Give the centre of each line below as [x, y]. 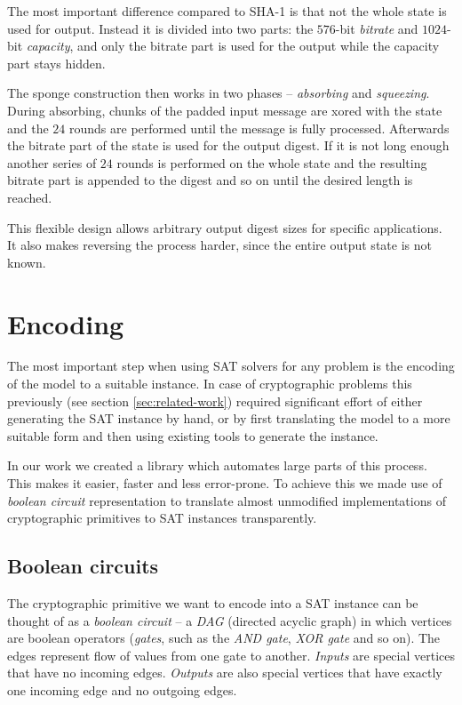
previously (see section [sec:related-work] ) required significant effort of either [215, 401]
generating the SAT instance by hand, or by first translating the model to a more [229, 418]
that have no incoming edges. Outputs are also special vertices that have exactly [225, 673]
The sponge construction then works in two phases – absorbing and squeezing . [219, 93]
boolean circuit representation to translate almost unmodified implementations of [227, 500]
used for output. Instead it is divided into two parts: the [160, 28]
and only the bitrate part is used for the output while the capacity [259, 46]
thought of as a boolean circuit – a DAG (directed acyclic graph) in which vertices [230, 620]
